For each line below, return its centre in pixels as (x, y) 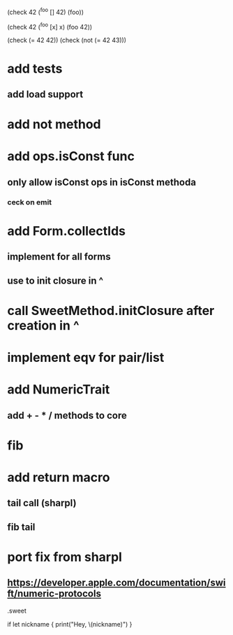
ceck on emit (30, 202)
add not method (54, 124)
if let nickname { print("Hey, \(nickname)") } (70, 624)
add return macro (59, 477)
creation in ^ (43, 325)
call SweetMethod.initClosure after (111, 310)
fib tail (21, 527)
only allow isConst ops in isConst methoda (102, 182)
